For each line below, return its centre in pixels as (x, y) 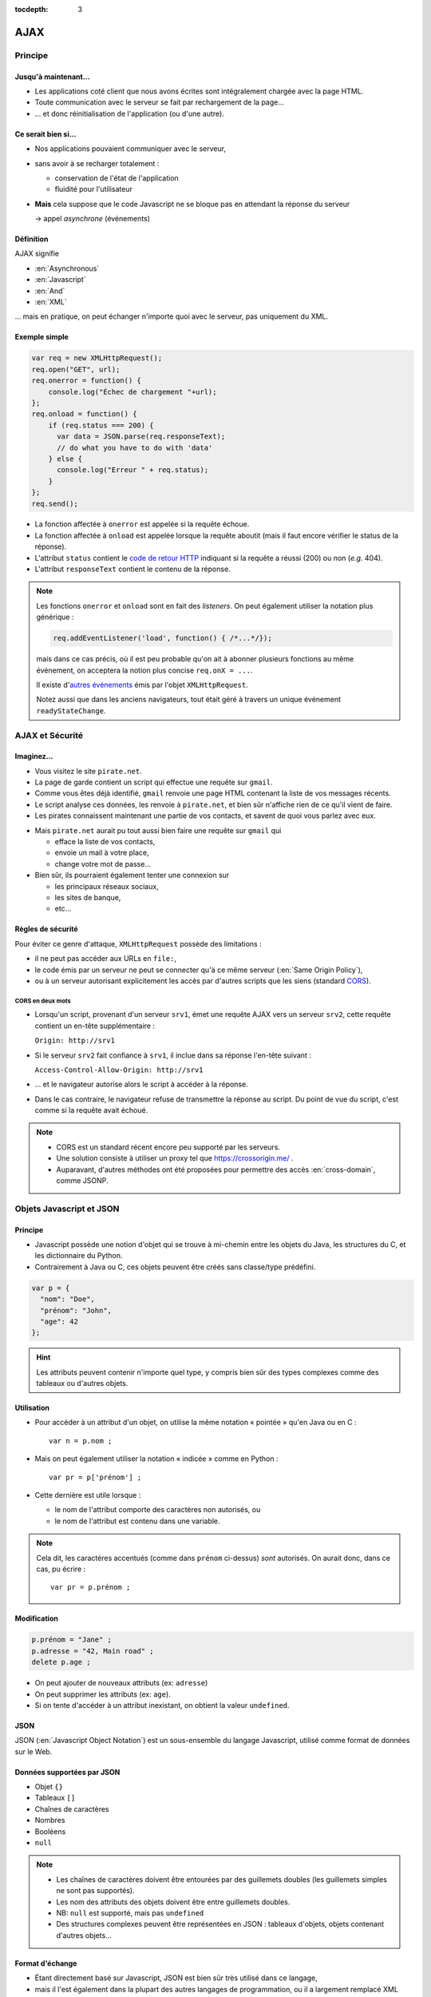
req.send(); (55, 504)
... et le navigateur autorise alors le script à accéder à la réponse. (141, 1084)
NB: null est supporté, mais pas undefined (130, 1912)
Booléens (50, 1831)
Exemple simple (42, 337)
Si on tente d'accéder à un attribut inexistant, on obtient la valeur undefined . (162, 1705)
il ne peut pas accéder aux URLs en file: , (106, 959)
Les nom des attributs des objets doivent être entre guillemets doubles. (173, 1902)
